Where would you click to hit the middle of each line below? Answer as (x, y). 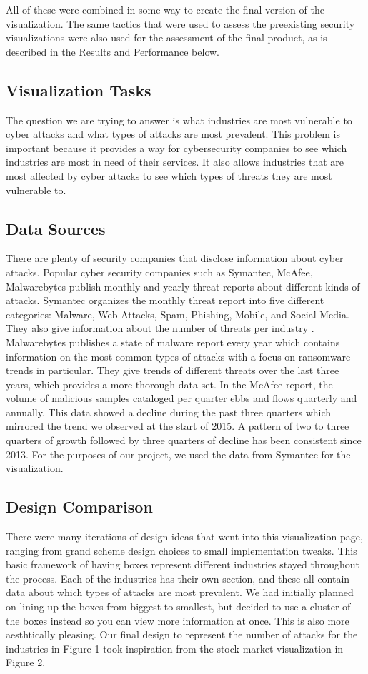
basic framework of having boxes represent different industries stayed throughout (183, 564)
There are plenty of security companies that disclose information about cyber (175, 258)
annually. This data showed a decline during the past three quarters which (169, 412)
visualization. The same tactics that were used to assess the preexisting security (180, 23)
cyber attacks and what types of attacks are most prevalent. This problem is (173, 134)
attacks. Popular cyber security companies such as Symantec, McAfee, (159, 272)
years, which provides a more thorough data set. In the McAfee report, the (169, 384)
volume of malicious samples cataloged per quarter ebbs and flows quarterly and (181, 398)
